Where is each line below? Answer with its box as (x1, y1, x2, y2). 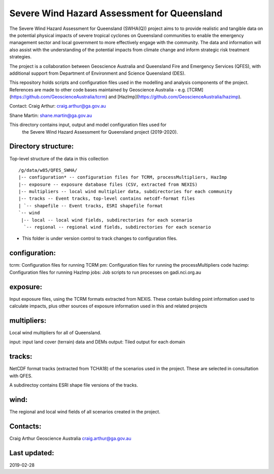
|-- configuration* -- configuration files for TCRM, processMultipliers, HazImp (18, 174, 227, 180)
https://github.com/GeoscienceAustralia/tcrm (11, 94, 106, 100)
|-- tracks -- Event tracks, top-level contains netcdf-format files (18, 196, 195, 202)
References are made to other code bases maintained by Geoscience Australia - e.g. (9, 86, 186, 92)
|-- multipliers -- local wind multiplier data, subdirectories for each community (18, 188, 233, 195)
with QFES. (9, 372, 33, 378)
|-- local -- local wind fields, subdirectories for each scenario (21, 217, 192, 223)
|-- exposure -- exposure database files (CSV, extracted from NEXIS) (18, 181, 198, 187)
